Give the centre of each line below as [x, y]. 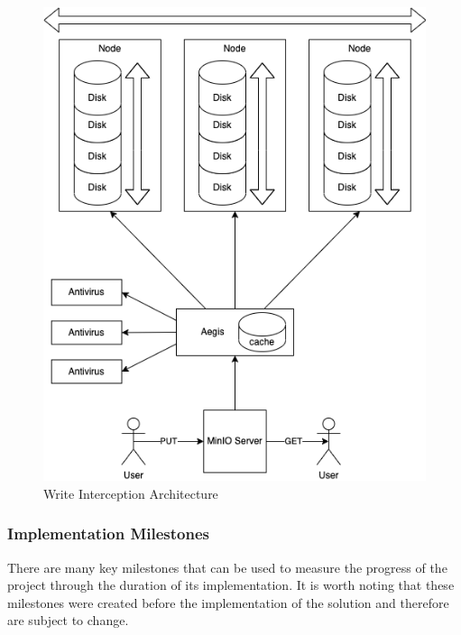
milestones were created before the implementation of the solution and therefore [228, 602]
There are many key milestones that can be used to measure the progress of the [227, 567]
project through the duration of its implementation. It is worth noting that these [231, 585]
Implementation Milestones [109, 534]
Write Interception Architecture [131, 493]
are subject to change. [68, 620]
